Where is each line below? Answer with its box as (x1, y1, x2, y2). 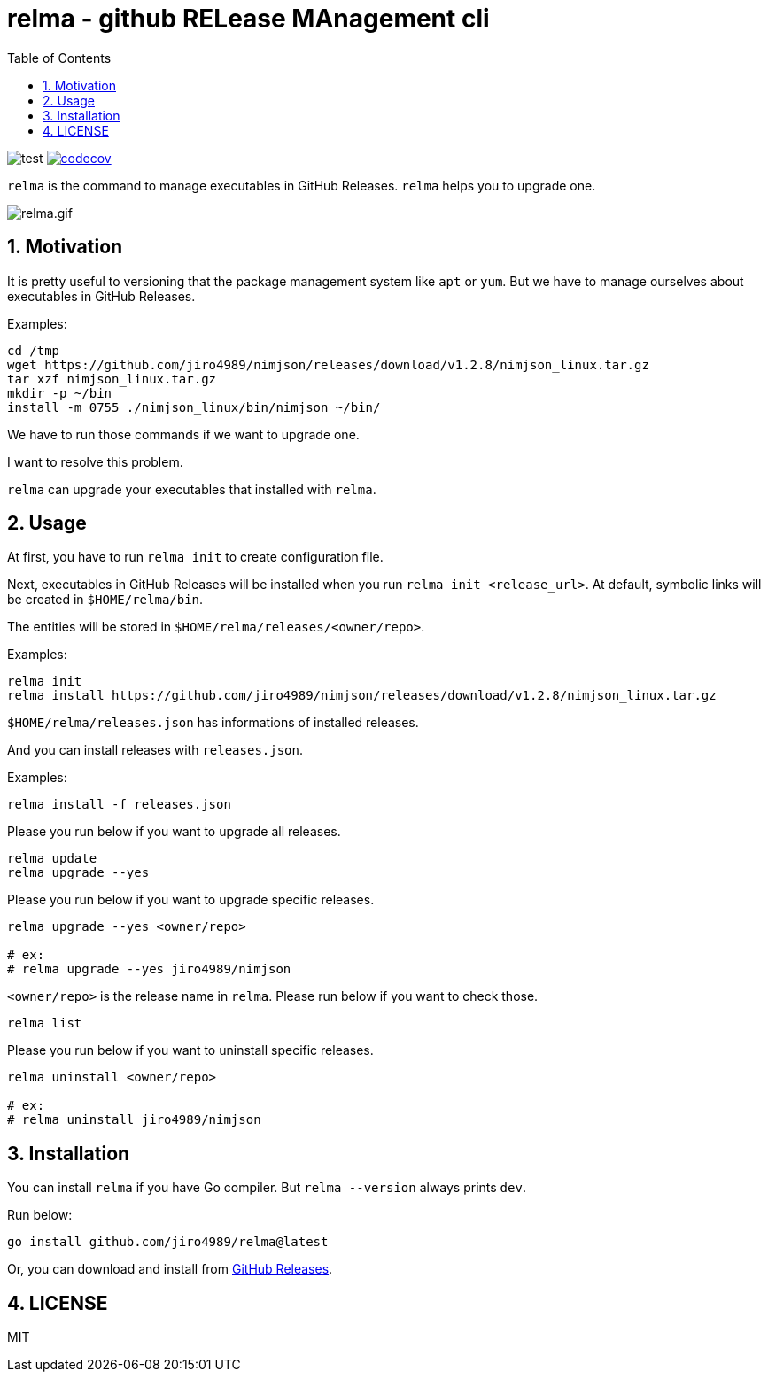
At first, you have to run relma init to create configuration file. (7, 549, 384, 565)
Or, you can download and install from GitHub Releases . (7, 1261, 333, 1277)
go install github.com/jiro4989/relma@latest (7, 1235, 329, 1250)
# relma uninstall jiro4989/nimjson (7, 1112, 261, 1127)
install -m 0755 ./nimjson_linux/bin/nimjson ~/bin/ (7, 399, 381, 414)
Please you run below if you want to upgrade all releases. (7, 824, 341, 840)
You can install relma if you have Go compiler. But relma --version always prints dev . (7, 1180, 526, 1196)
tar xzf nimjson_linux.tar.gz (7, 371, 217, 386)
